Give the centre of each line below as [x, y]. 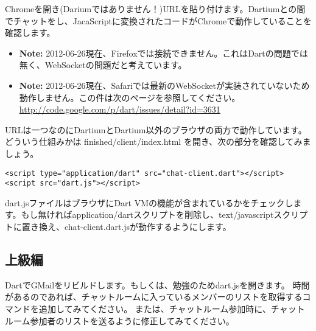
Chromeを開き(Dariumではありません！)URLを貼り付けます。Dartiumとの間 [155, 9]
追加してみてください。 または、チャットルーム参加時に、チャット [172, 309]
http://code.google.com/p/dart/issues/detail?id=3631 [120, 109]
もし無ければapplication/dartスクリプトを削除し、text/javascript [147, 214]
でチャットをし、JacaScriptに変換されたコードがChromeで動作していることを [158, 20]
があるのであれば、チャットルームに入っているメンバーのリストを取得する [154, 297]
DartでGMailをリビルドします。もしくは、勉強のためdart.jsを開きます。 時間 [157, 284]
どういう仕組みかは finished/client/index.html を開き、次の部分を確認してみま [158, 141]
